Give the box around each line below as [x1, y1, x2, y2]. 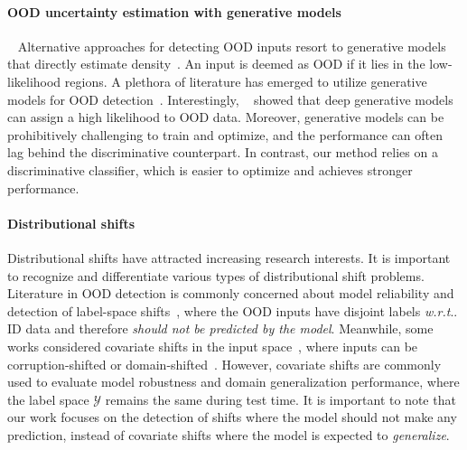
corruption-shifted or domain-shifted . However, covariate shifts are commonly [7, 354, 442, 373]
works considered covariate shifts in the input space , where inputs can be [7, 336, 418, 355]
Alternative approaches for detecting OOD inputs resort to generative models [17, 36, 446, 55]
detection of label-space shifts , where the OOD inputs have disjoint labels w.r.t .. [7, 301, 458, 320]
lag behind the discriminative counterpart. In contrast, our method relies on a [7, 143, 438, 162]
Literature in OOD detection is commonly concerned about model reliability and [7, 284, 454, 303]
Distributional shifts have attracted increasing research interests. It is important [7, 248, 451, 267]
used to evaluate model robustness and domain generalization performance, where [7, 372, 460, 391]
